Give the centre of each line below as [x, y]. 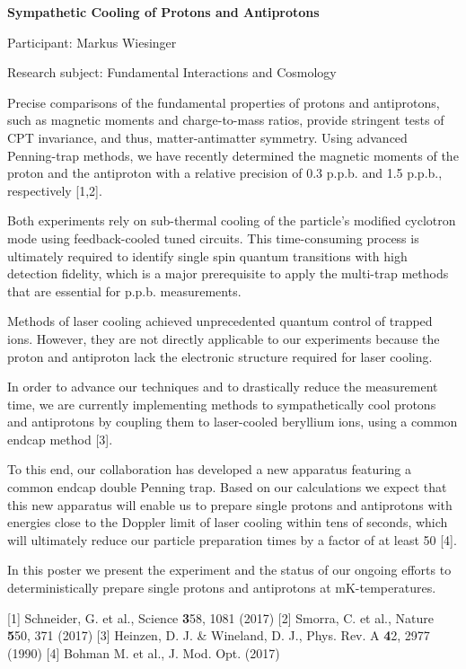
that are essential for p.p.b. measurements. [124, 290]
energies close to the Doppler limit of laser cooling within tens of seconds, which [228, 522]
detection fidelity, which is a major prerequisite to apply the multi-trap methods [228, 273]
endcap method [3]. [60, 439]
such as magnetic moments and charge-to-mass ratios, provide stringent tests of [226, 120]
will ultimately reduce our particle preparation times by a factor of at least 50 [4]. [232, 539]
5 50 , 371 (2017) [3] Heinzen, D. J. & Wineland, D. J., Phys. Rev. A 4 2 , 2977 [219, 635]
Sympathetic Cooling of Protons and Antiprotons [163, 12]
